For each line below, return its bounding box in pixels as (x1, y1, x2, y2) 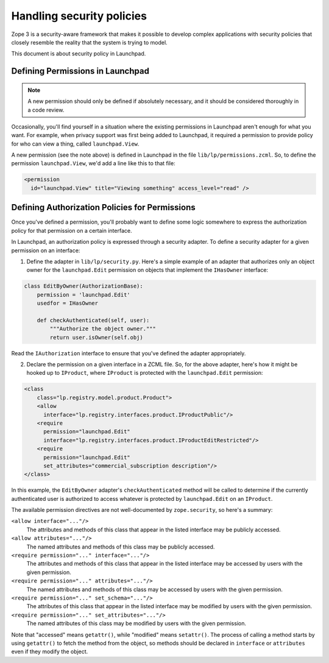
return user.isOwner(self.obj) (49, 334, 143, 341)
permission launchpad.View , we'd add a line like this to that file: (11, 160, 176, 167)
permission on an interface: (11, 247, 80, 254)
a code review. (27, 106, 65, 113)
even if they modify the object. (11, 648, 88, 655)
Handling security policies (11, 9, 147, 23)
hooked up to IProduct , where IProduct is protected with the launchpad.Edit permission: (26, 369, 263, 377)
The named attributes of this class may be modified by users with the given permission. (26, 620, 247, 627)
